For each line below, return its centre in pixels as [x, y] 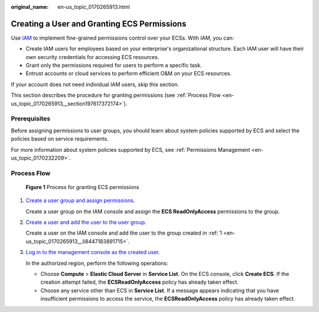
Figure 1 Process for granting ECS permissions [82, 187]
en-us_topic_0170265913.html [94, 7]
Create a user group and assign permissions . [80, 200]
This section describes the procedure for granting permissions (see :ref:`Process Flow [116, 95]
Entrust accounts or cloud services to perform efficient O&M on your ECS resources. [128, 73]
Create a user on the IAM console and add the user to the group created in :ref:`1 [124, 233]
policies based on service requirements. [60, 139]
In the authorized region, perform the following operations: [97, 263]
